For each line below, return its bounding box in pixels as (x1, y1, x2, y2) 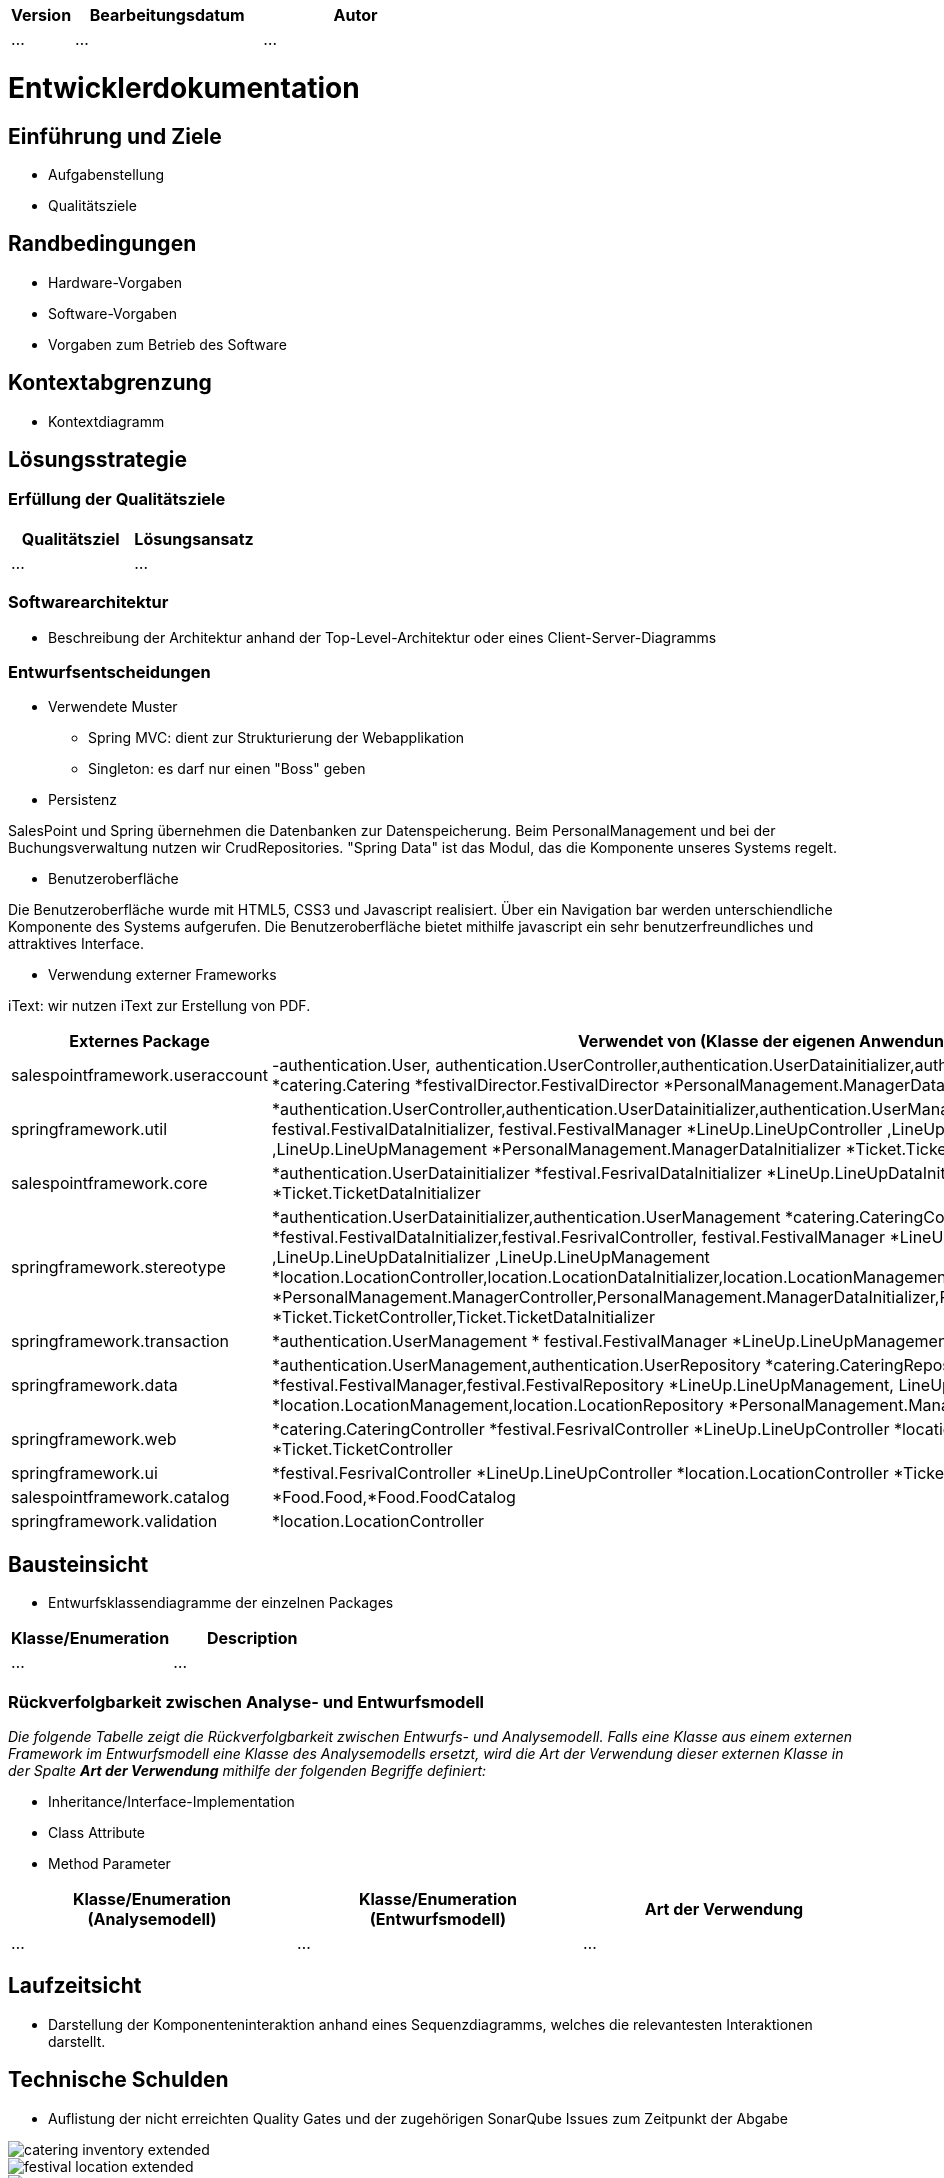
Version (11, 5, 72, 25)
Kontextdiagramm (48, 412, 165, 430)
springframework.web (11, 1429, 177, 1450)
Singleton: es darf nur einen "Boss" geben (88, 760, 366, 778)
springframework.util (11, 1119, 168, 1140)
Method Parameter (48, 1854, 171, 1872)
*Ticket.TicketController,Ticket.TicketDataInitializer (271, 1307, 655, 1328)
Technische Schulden (8, 2067, 229, 2093)
